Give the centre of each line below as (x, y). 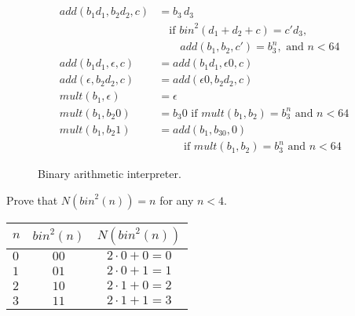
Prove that (32, 200)
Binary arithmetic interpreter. (110, 174)
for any (177, 200)
